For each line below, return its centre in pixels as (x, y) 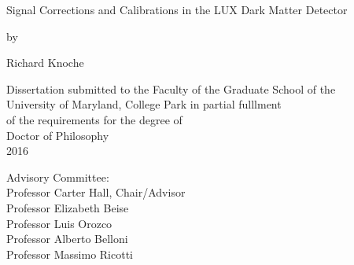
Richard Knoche (45, 63)
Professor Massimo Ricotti (70, 254)
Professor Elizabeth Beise (68, 207)
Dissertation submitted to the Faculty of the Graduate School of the (171, 88)
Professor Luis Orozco (59, 223)
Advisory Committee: (58, 177)
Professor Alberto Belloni (67, 239)
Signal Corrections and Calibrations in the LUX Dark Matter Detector (177, 9)
